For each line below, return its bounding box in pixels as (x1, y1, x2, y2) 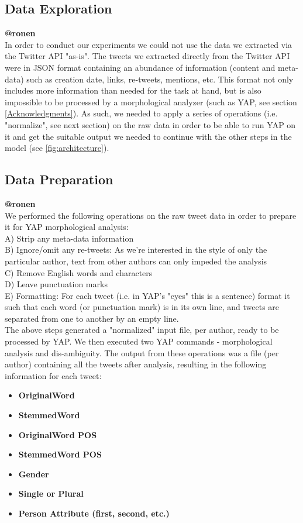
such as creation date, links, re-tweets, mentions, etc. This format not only (26, 73, 294, 85)
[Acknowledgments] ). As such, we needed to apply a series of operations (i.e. (5, 107, 278, 119)
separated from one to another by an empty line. (5, 312, 179, 324)
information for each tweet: (5, 369, 102, 381)
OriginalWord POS (18, 428, 97, 441)
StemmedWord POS (18, 448, 102, 460)
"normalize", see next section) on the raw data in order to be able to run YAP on (5, 118, 296, 130)
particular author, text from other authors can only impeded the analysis (5, 254, 267, 267)
